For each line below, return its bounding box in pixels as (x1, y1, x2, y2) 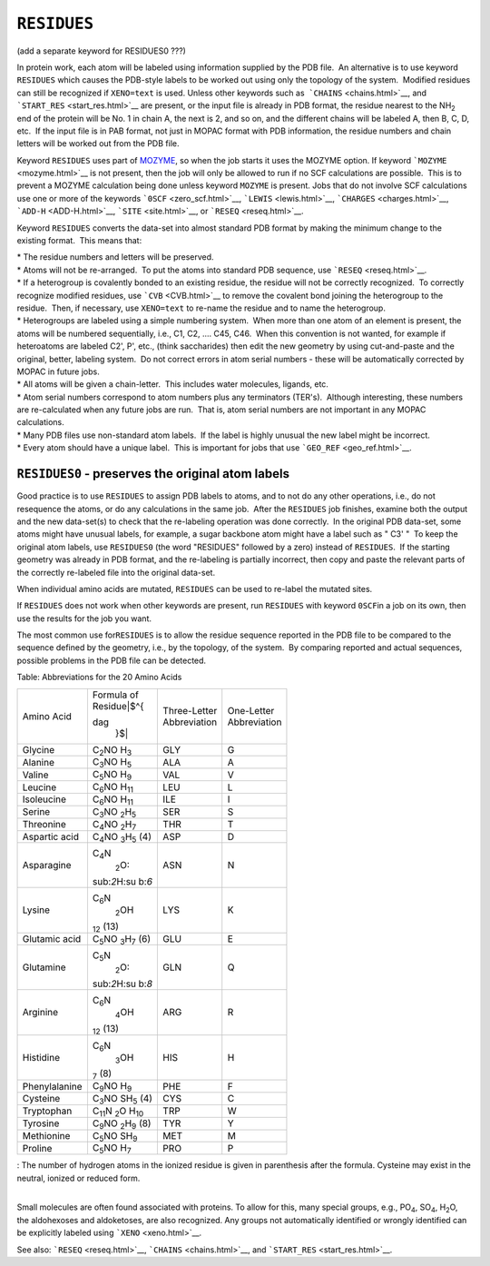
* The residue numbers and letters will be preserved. (16, 252, 214, 262)
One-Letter (227, 704, 275, 717)
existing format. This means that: (16, 235, 142, 246)
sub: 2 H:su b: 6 (92, 875, 153, 888)
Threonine (22, 818, 67, 831)
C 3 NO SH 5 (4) (92, 1093, 153, 1107)
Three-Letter (162, 704, 218, 717)
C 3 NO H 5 (92, 756, 132, 770)
